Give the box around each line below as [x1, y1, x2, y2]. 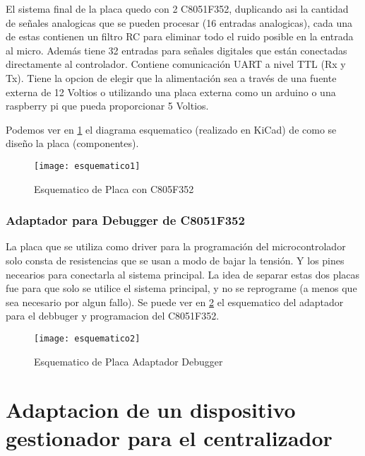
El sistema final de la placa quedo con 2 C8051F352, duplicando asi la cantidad [6, 1, 349, 16]
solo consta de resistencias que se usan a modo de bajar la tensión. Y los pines [6, 253, 345, 267]
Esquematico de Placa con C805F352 [34, 181, 194, 196]
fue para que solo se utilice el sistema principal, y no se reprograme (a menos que [6, 281, 357, 296]
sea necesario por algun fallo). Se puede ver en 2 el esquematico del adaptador [6, 294, 344, 309]
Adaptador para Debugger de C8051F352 [6, 211, 245, 229]
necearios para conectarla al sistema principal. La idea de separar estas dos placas [6, 267, 360, 281]
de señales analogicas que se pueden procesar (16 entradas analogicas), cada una [6, 15, 353, 30]
